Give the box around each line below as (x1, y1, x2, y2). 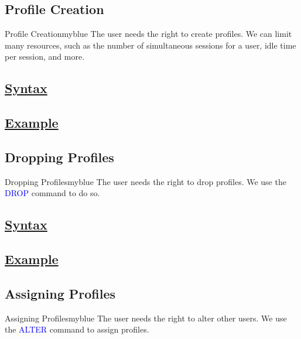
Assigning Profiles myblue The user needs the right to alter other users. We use (5, 311, 287, 324)
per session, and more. (5, 50, 85, 63)
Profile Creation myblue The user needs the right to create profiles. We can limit (5, 28, 292, 40)
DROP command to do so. (5, 187, 100, 199)
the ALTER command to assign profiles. (5, 323, 149, 335)
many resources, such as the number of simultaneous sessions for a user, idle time (5, 39, 296, 51)
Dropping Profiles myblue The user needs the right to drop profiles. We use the (5, 175, 286, 187)
